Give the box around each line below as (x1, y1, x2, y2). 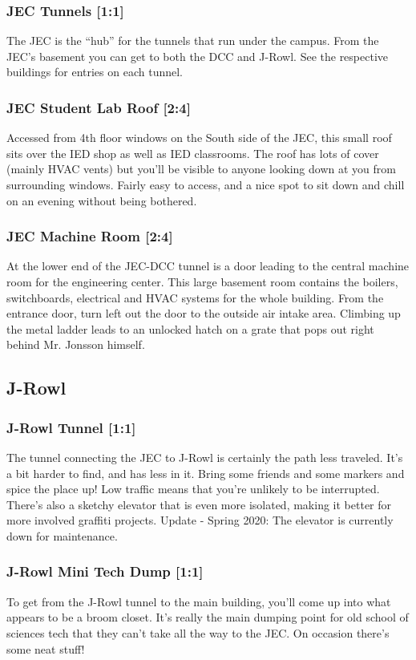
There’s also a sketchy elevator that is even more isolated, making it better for (6, 496, 392, 512)
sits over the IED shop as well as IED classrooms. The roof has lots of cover (6, 144, 379, 161)
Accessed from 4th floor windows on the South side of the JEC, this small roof (6, 129, 392, 146)
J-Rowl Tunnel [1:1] (6, 417, 136, 437)
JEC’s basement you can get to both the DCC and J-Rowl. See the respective (6, 47, 389, 64)
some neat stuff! (6, 640, 85, 657)
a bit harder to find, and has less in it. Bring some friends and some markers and (6, 464, 405, 481)
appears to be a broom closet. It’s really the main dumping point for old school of (6, 609, 409, 626)
